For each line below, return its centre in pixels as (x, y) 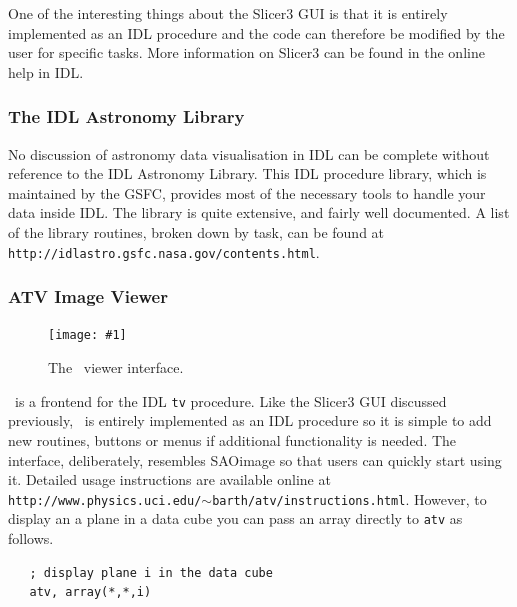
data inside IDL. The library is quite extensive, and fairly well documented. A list (259, 212)
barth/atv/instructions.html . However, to (349, 498)
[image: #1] (87, 335)
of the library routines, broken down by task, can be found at (196, 231)
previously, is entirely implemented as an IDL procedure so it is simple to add (250, 420)
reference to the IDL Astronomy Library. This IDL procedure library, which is (247, 173)
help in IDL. (46, 71)
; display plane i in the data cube (151, 572)
